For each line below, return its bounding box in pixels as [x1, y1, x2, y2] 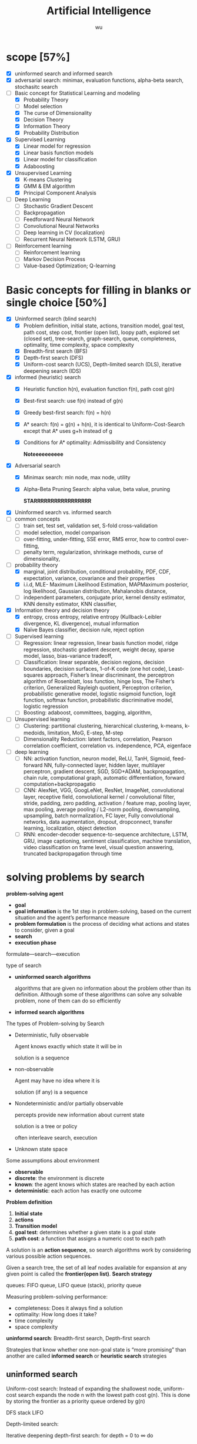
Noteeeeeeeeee [23, 451, 64, 458]
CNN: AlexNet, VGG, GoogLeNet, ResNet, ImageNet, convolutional [23, 786, 184, 793]
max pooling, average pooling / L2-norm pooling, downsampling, [23, 806, 181, 813]
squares [23, 671, 44, 678]
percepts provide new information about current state [14, 1111, 145, 1118]
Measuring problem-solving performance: [6, 1293, 108, 1300]
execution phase [14, 939, 57, 946]
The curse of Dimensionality [23, 110, 92, 116]
